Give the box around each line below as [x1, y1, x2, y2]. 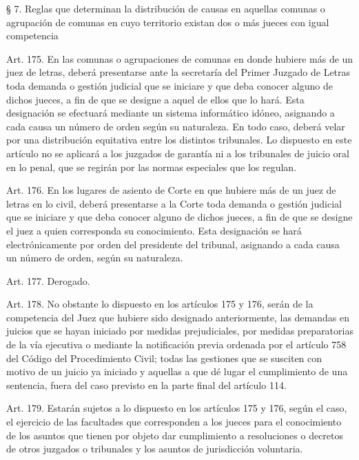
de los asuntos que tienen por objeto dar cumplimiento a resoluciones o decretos [6, 428, 344, 442]
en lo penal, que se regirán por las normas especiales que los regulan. [6, 159, 297, 174]
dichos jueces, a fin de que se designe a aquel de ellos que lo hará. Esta [6, 92, 305, 106]
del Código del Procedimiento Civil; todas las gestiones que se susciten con [6, 350, 322, 365]
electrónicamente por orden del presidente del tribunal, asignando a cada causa [6, 237, 340, 251]
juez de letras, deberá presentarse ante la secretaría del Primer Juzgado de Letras [6, 65, 351, 79]
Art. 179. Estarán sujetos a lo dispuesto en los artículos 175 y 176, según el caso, [6, 401, 347, 415]
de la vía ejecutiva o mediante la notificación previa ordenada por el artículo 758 [6, 337, 347, 352]
